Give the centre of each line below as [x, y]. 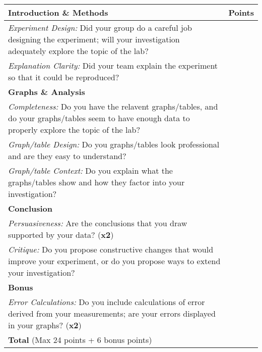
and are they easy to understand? [67, 156]
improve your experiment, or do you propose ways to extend [114, 261]
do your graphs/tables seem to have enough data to [99, 118]
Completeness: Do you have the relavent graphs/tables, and [113, 106]
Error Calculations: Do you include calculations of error [107, 302]
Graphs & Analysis [47, 92]
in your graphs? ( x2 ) [45, 325]
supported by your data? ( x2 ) [61, 235]
